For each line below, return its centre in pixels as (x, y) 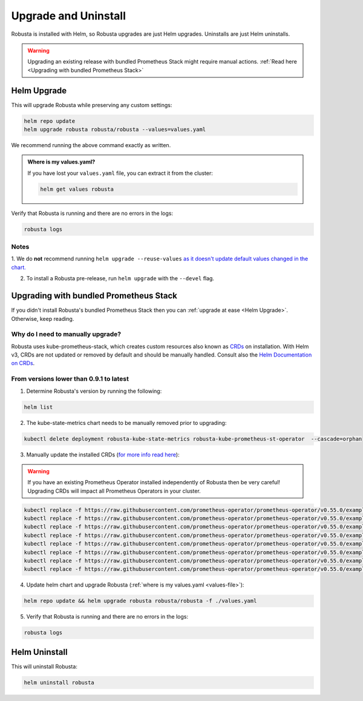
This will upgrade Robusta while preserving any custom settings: (92, 105)
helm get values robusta (77, 189)
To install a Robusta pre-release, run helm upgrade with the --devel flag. (120, 278)
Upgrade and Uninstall (69, 16)
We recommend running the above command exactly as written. (91, 145)
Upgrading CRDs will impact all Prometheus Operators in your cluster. (114, 491)
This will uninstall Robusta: (44, 666)
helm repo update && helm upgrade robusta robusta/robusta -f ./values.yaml (140, 601)
